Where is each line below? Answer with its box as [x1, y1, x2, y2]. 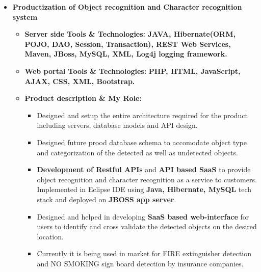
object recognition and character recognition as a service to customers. [37, 174, 257, 184]
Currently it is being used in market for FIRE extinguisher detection [37, 248, 252, 259]
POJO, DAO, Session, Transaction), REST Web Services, [24, 38, 231, 49]
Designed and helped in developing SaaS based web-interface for [37, 211, 249, 222]
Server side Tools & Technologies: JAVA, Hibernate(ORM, [24, 29, 236, 39]
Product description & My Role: [24, 93, 142, 103]
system [12, 11, 38, 22]
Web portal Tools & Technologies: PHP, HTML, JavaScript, [24, 65, 241, 76]
